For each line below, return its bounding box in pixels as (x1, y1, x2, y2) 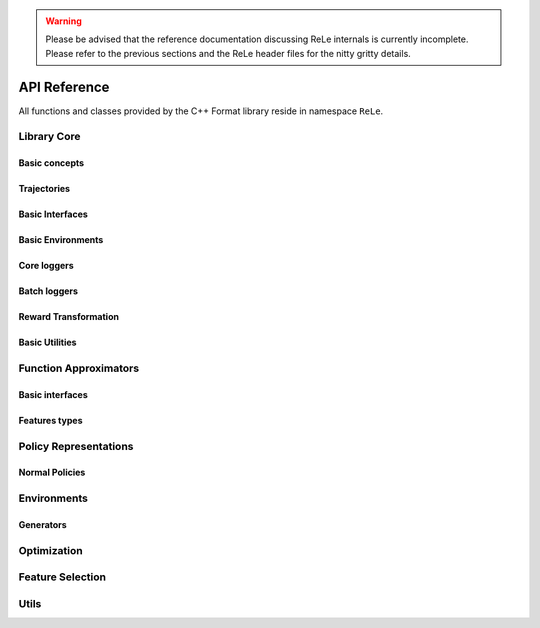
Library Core (18, 130, 81, 144)
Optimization (18, 543, 84, 557)
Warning (45, 15, 82, 27)
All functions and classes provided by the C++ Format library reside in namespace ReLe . (18, 105, 384, 117)
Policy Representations (18, 439, 134, 453)
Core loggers (18, 260, 74, 272)
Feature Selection (18, 570, 107, 584)
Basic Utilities (18, 336, 77, 349)
